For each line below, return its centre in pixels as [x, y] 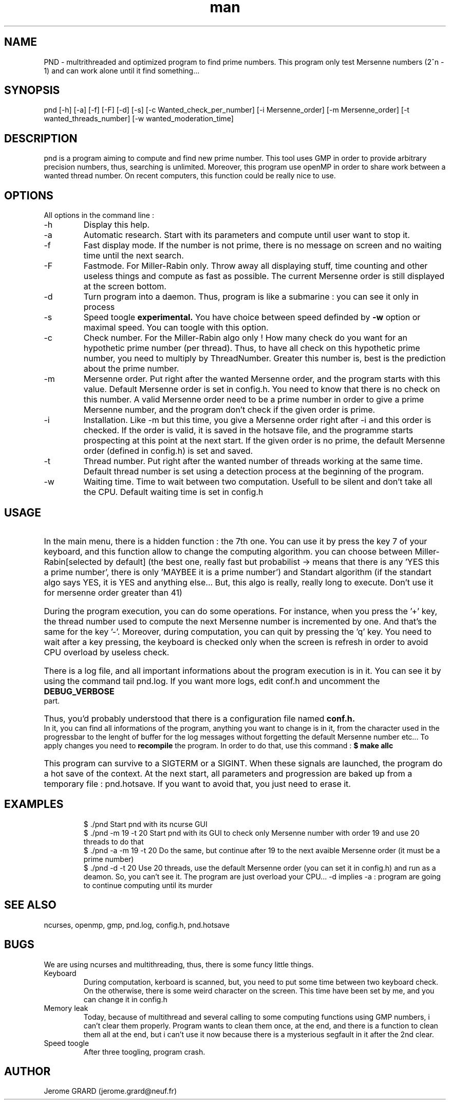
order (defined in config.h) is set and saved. [168, 451]
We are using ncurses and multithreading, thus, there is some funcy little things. [179, 964]
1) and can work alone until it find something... [122, 70]
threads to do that [114, 841]
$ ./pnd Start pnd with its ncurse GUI [145, 824]
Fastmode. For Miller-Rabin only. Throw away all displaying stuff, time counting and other [256, 266]
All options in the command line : [99, 215]
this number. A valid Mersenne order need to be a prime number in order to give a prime [254, 400]
